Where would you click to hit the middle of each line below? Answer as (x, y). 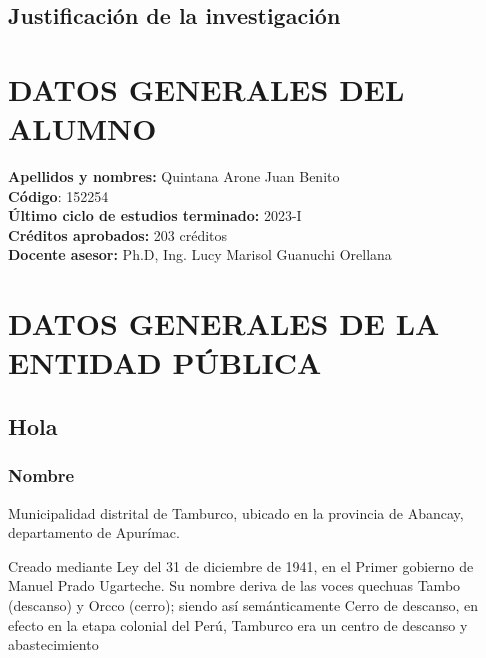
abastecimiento (53, 644)
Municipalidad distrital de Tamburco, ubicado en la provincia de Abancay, (236, 512)
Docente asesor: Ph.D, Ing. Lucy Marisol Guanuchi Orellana (200, 254)
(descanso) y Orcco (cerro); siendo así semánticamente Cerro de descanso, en (243, 605)
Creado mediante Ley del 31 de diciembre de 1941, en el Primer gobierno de (241, 565)
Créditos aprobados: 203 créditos (118, 234)
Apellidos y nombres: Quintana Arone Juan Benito (174, 176)
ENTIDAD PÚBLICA (165, 362)
